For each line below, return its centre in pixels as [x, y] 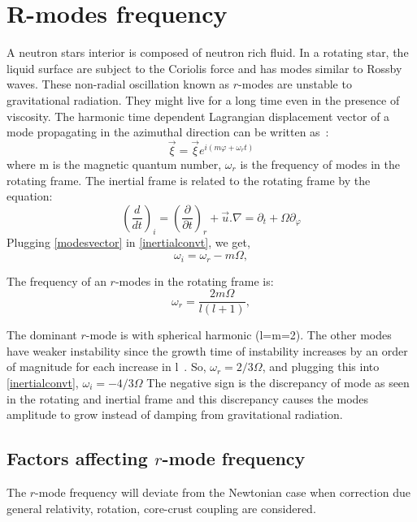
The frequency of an [56, 280]
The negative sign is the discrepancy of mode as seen [278, 382]
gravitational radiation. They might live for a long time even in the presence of [203, 99]
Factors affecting [77, 458]
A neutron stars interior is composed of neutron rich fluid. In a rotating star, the [208, 52]
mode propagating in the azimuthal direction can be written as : [168, 132]
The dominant [42, 335]
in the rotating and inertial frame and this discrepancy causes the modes [188, 398]
